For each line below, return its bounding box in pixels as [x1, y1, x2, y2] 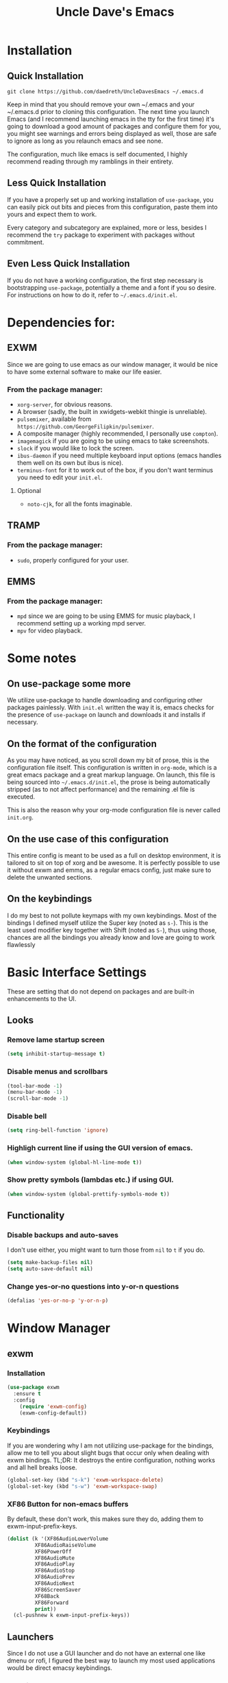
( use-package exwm [7, 1384, 60, 1391]
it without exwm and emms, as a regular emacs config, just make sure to [7, 866, 212, 874]
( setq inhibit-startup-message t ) [7, 1051, 106, 1057]
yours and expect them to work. [7, 210, 97, 218]
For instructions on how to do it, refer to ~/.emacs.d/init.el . [7, 290, 178, 299]
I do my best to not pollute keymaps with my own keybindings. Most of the [7, 911, 217, 919]
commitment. [7, 238, 45, 246]
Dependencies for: [7, 314, 115, 330]
